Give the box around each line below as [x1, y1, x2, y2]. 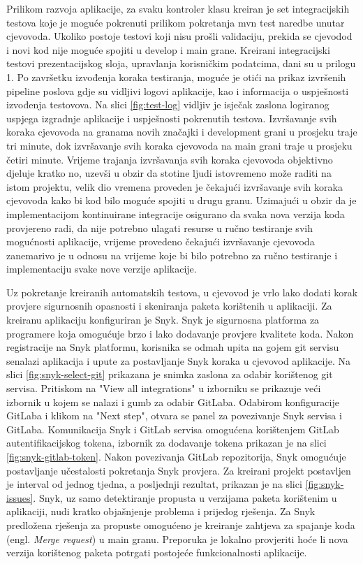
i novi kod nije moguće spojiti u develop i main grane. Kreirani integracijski [6, 42, 330, 57]
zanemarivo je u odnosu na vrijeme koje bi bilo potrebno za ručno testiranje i [6, 247, 338, 262]
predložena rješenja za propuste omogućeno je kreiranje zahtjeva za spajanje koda [6, 517, 355, 532]
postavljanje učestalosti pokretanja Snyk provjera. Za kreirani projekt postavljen [6, 463, 351, 477]
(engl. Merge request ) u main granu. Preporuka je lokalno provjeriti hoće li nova [6, 531, 348, 546]
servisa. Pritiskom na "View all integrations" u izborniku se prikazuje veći [6, 381, 321, 396]
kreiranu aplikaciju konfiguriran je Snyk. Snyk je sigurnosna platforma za [6, 312, 320, 327]
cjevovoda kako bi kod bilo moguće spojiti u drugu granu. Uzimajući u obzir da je [6, 193, 357, 208]
